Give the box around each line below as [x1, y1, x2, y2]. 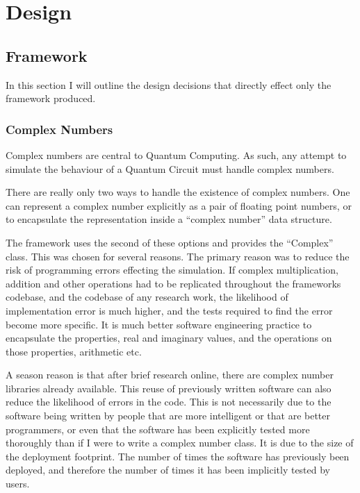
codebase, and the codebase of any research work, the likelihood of [6, 290, 288, 304]
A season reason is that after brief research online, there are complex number [6, 367, 334, 382]
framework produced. [6, 91, 96, 106]
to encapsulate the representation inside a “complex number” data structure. [6, 212, 332, 226]
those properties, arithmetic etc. [6, 344, 142, 358]
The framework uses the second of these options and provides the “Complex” [6, 235, 334, 249]
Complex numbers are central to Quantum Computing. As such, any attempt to [6, 147, 347, 162]
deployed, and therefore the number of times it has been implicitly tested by [6, 462, 331, 477]
